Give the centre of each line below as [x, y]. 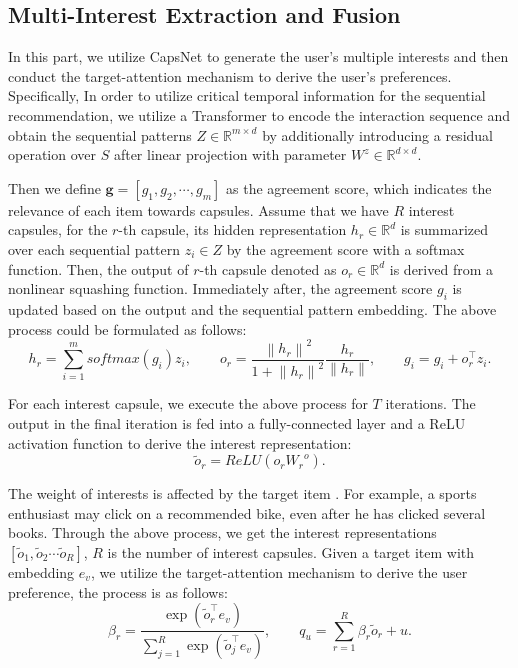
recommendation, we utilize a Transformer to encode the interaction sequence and [259, 114]
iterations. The [430, 403]
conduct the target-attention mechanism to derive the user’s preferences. [230, 75]
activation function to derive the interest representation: [180, 442]
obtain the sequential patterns [100, 134]
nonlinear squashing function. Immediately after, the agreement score [220, 288]
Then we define [54, 187]
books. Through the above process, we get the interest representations [222, 532]
